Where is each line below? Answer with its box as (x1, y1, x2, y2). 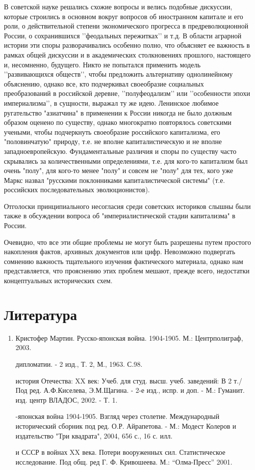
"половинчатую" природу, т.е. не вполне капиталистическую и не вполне (4, 136, 222, 147)
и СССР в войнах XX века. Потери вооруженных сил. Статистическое (15, 447, 226, 457)
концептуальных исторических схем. (4, 275, 113, 286)
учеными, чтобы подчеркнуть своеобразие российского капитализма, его (4, 126, 220, 137)
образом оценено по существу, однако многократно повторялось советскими (4, 117, 231, 127)
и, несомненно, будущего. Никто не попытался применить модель (4, 59, 201, 69)
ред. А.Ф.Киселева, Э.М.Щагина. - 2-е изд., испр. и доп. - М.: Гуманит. (29, 385, 245, 395)
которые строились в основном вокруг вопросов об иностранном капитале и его (4, 11, 243, 21)
